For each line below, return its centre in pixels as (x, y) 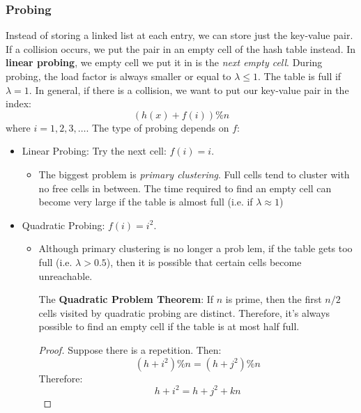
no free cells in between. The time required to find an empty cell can (185, 188)
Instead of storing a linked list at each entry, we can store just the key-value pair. (179, 35)
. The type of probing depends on (158, 127)
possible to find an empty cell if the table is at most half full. (169, 326)
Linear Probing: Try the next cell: (94, 151)
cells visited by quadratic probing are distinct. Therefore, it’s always (184, 312)
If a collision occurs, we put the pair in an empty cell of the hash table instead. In (181, 48)
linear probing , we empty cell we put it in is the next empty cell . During (164, 62)
